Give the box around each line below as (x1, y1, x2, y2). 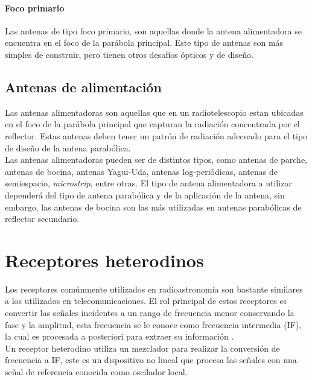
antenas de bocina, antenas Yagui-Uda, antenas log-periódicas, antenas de (5, 165, 278, 177)
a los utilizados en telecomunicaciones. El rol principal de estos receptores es (5, 294, 287, 307)
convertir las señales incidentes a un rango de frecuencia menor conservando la (5, 306, 294, 319)
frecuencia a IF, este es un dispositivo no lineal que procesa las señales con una (5, 353, 297, 366)
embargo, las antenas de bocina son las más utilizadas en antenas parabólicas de (5, 200, 302, 213)
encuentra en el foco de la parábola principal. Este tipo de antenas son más (5, 36, 284, 49)
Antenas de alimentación (5, 77, 162, 96)
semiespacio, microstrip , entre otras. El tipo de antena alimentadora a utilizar (5, 177, 292, 189)
